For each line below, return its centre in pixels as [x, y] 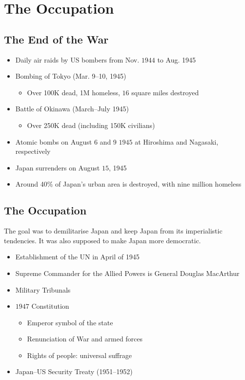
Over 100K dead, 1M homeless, [73, 92]
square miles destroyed [165, 92]
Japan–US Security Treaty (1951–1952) [74, 371]
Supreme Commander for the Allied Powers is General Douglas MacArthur [127, 273]
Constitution [50, 306]
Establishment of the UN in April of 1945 [77, 257]
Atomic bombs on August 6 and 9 [66, 141]
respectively [33, 151]
